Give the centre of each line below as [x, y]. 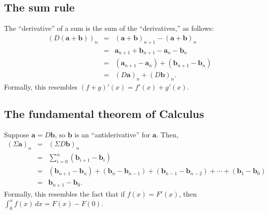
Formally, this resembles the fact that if [65, 193]
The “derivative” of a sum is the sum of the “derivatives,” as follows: [109, 28]
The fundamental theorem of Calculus [104, 113]
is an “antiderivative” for [112, 134]
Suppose [17, 134]
